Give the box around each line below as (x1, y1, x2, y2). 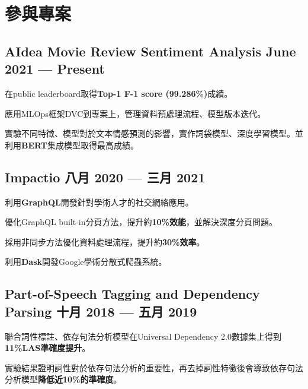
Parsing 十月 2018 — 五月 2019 (5, 302, 197, 320)
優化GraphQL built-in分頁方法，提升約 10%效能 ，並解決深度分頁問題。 (5, 216, 278, 228)
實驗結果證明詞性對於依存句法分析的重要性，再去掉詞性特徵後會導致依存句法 (5, 361, 303, 374)
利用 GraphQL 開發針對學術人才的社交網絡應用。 (5, 195, 194, 208)
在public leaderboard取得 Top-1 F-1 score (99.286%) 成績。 (5, 87, 233, 99)
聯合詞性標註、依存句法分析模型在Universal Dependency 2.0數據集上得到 (5, 330, 281, 342)
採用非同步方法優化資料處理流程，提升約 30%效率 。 (5, 235, 205, 248)
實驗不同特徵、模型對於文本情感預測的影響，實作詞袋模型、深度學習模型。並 (5, 127, 303, 140)
